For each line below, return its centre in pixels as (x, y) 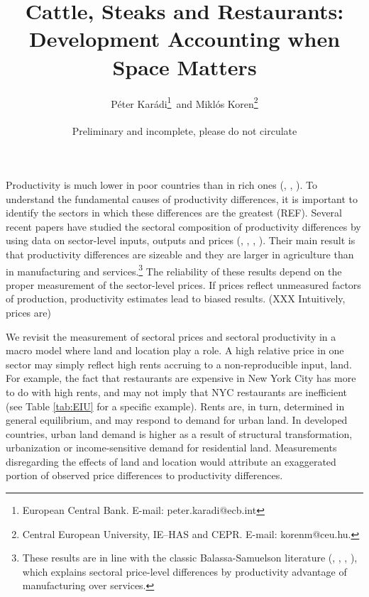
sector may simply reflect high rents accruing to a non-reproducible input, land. (179, 364)
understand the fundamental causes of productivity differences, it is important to (182, 198)
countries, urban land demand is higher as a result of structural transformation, (179, 433)
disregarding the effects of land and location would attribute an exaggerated (171, 461)
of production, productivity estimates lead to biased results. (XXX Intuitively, (176, 298)
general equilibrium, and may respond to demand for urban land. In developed (177, 420)
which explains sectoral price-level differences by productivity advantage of (184, 571)
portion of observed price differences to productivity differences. (144, 475)
